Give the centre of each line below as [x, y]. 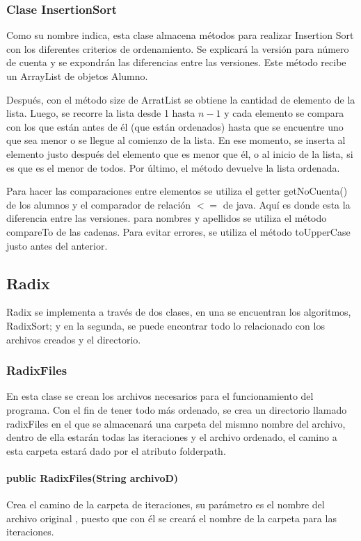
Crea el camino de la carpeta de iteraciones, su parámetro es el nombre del [166, 504]
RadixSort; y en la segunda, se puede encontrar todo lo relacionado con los [166, 325]
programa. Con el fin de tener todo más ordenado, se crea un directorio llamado [177, 409]
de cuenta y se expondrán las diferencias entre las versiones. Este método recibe [176, 62]
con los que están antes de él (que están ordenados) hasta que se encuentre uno [175, 126]
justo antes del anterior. [57, 245]
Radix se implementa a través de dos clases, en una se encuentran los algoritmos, [179, 312]
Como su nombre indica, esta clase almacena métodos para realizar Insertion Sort [180, 35]
